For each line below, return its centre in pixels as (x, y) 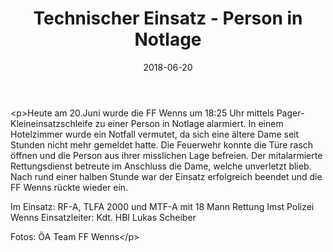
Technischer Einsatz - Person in (168, 18)
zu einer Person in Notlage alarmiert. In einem (189, 123)
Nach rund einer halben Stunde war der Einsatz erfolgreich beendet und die (166, 176)
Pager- (290, 113)
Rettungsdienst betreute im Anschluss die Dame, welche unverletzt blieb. (161, 166)
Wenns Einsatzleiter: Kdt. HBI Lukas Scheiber (103, 217)
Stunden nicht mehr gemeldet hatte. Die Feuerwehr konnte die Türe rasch (162, 144)
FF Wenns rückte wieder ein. (69, 187)
